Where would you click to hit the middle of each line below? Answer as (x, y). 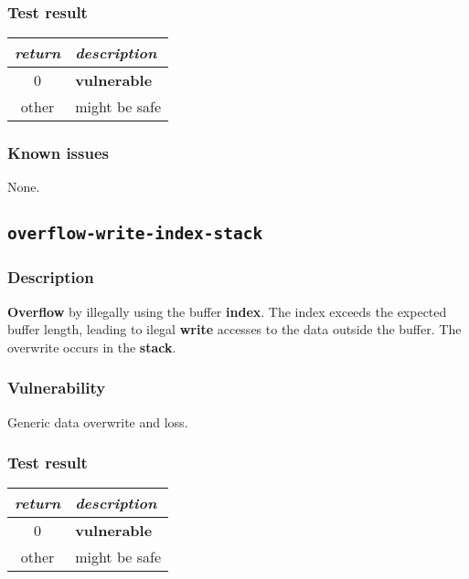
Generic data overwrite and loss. (98, 421)
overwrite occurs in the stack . (92, 347)
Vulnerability (57, 388)
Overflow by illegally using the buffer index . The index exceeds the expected (227, 311)
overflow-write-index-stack (135, 234)
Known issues (58, 153)
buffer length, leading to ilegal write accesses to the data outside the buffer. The (234, 329)
